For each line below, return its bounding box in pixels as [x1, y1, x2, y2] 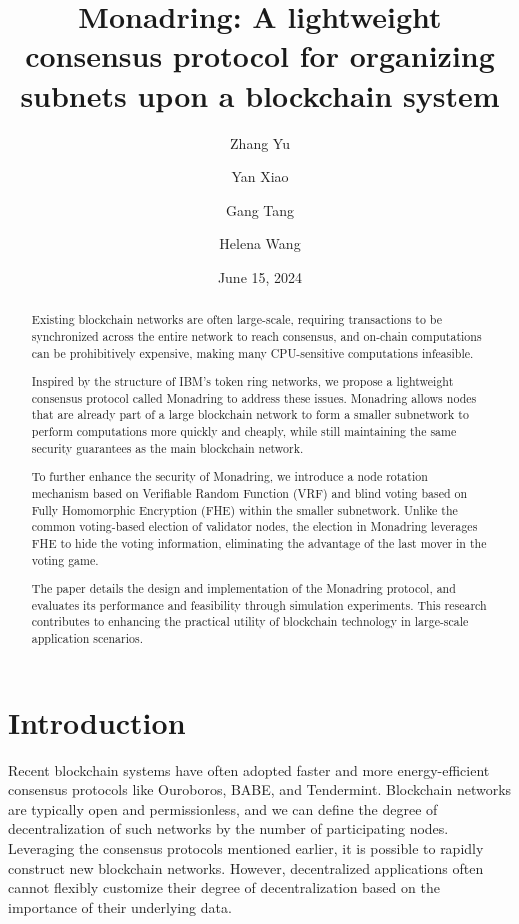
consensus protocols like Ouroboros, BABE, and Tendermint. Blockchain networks [8, 779, 512, 800]
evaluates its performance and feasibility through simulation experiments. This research [31, 596, 487, 613]
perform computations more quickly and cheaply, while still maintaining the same [31, 423, 457, 440]
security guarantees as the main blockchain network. [31, 439, 304, 456]
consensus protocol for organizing [25, 35, 495, 76]
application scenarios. [31, 630, 143, 647]
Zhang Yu [230, 132, 290, 153]
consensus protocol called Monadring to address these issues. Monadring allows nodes [31, 389, 477, 406]
